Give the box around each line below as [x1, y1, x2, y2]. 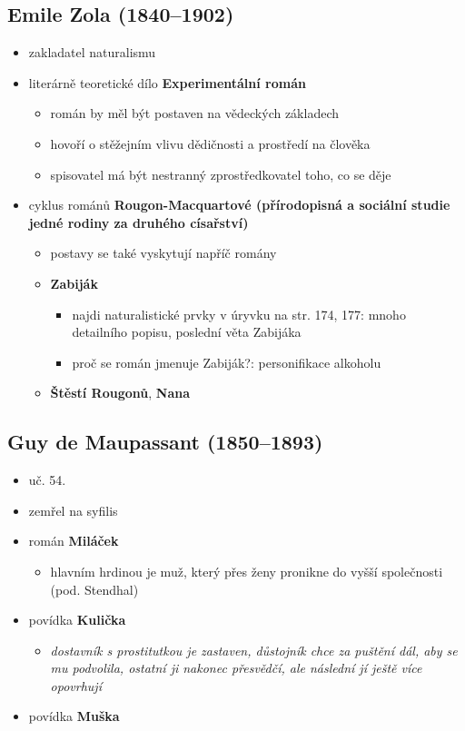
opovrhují [50, 676, 102, 695]
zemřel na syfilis [28, 500, 118, 519]
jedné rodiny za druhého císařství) [28, 212, 249, 232]
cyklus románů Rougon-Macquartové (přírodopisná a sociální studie [28, 195, 450, 214]
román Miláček [28, 531, 119, 550]
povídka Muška [28, 706, 120, 726]
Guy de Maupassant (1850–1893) [7, 428, 323, 456]
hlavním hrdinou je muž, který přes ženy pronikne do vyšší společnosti [50, 561, 443, 580]
